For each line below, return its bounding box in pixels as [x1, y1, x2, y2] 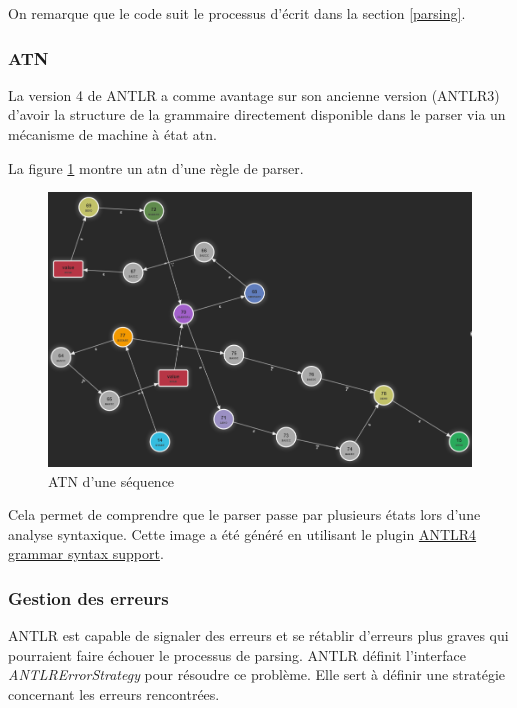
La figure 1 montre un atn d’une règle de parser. [8, 157, 304, 178]
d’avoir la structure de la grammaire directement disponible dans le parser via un [8, 104, 506, 125]
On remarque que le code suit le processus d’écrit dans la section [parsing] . [8, 3, 466, 23]
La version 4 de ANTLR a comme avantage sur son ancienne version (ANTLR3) [8, 84, 500, 105]
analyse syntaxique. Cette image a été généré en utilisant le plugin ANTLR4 [8, 523, 477, 544]
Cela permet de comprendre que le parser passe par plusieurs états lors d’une [8, 504, 481, 525]
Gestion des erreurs [8, 585, 169, 610]
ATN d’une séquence [48, 470, 175, 491]
